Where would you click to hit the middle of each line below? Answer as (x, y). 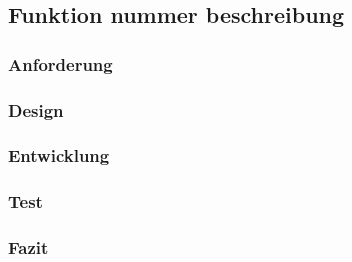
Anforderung (60, 63)
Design (36, 109)
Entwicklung (59, 155)
